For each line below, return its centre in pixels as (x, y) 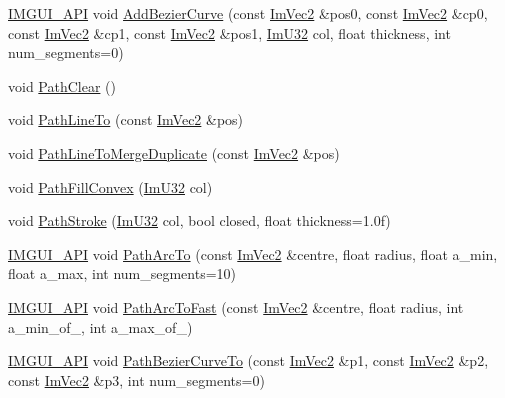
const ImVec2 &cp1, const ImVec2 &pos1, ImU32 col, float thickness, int (229, 32)
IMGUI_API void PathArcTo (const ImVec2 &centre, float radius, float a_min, (253, 253)
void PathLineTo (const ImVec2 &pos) (126, 119)
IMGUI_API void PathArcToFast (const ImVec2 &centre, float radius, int (236, 306)
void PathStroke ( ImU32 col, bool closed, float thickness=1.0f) (199, 220)
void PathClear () (62, 85)
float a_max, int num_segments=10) (122, 273)
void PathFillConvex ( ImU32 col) (110, 186)
